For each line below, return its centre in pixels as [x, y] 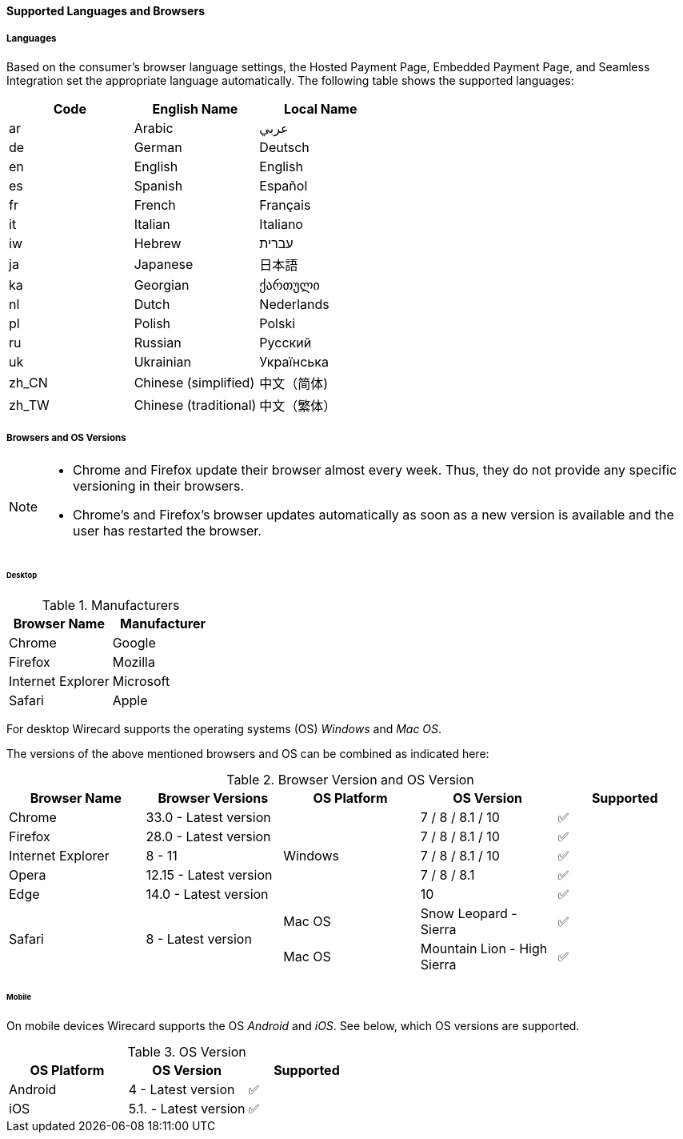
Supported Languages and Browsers [106, 11]
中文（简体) [294, 383]
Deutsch [284, 147]
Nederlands [294, 304]
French [155, 205]
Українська [294, 361]
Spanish [158, 185]
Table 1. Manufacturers [111, 606]
